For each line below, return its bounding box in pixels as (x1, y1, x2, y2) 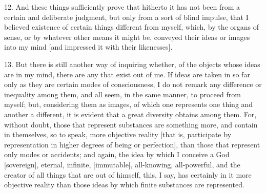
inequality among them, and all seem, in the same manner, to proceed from (4, 89, 241, 99)
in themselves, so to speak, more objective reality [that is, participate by (4, 129, 232, 140)
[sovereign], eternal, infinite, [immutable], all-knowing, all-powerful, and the (4, 159, 240, 169)
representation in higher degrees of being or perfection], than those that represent (4, 139, 260, 149)
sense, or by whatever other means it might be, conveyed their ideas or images (4, 31, 250, 42)
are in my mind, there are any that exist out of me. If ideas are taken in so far (4, 69, 250, 79)
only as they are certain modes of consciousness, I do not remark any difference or (4, 79, 262, 90)
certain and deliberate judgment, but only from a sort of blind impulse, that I (4, 11, 249, 22)
